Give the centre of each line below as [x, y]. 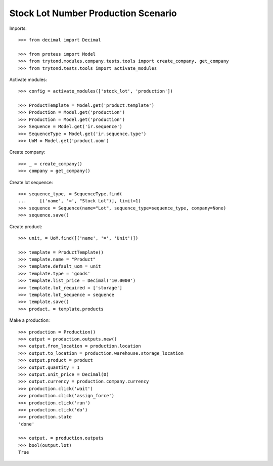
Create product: [26, 226]
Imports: [18, 28]
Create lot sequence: [31, 182]
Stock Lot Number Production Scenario [93, 13]
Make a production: [30, 320]
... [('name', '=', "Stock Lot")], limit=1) [80, 201]
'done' [27, 424]
